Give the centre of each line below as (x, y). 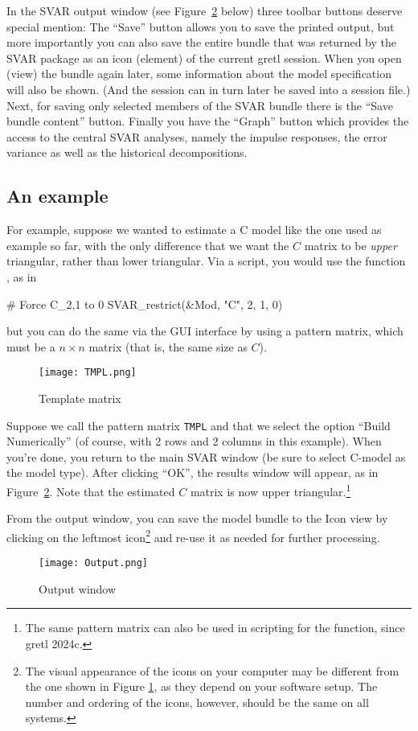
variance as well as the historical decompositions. (127, 152)
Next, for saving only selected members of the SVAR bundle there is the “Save (200, 105)
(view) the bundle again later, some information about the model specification (199, 74)
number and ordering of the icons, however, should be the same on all (197, 702)
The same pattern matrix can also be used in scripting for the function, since (215, 628)
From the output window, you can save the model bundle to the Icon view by (197, 518)
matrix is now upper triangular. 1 (270, 490)
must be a (31, 346)
